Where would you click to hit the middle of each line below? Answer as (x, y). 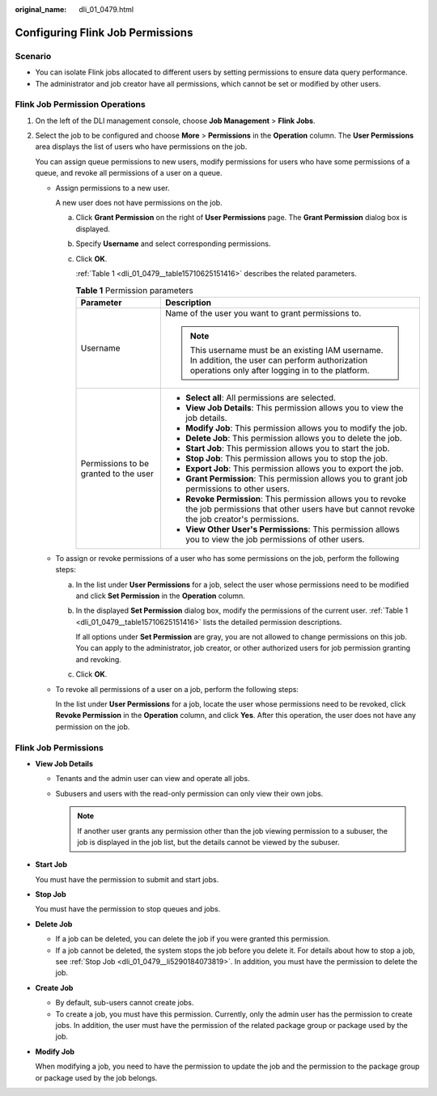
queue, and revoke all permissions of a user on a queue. (129, 173)
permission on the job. (93, 726)
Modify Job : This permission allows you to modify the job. (296, 427)
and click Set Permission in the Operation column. (161, 596)
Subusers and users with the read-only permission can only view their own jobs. (189, 793)
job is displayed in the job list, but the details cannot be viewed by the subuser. (208, 842)
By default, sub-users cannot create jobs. (125, 1003)
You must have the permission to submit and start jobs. (127, 879)
